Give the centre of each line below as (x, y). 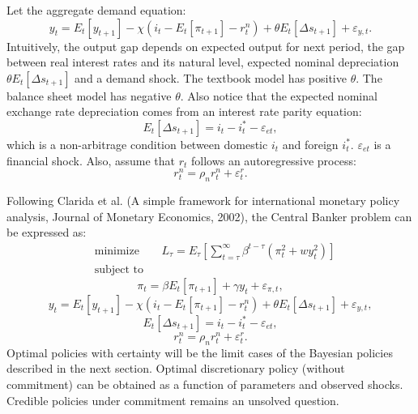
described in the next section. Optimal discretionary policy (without (176, 368)
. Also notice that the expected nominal (279, 95)
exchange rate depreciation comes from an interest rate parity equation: (184, 111)
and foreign (310, 144)
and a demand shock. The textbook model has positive (211, 77)
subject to (119, 269)
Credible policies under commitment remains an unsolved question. (173, 400)
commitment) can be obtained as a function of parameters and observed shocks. (205, 384)
